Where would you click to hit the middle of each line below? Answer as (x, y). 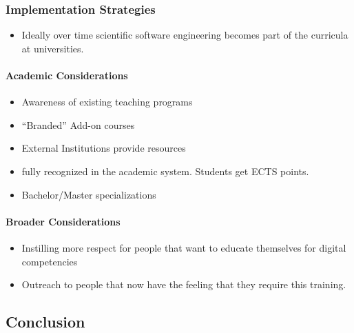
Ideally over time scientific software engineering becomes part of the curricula (185, 35)
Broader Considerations (63, 221)
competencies (50, 261)
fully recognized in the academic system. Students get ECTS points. (165, 171)
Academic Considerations (67, 75)
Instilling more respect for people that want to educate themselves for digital (184, 247)
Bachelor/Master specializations (89, 194)
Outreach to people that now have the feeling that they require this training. (184, 284)
